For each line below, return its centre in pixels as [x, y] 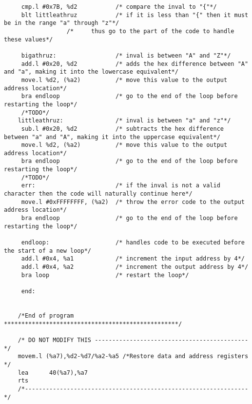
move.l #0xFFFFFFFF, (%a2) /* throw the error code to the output [133, 202]
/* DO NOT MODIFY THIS [54, 340]
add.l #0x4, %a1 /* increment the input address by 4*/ [133, 259]
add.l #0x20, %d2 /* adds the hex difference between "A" [135, 64]
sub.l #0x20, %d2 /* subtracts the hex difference [123, 129]
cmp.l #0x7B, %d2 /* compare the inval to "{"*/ [119, 7]
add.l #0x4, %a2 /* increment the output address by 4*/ [135, 267]
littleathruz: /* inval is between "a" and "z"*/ [124, 121]
